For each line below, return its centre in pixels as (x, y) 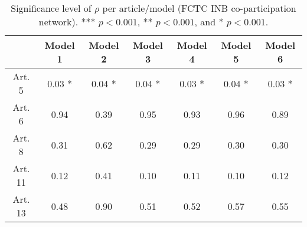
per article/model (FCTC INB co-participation (199, 8)
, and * (209, 22)
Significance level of (51, 8)
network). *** (67, 22)
